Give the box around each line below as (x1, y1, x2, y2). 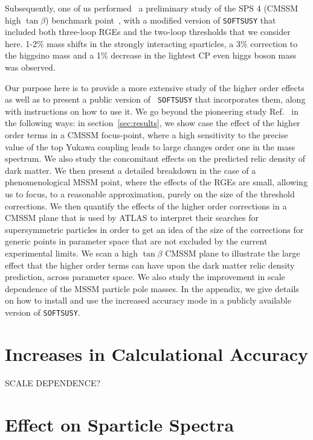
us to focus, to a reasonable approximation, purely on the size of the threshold (5, 188, 295, 200)
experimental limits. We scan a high (5, 247, 138, 259)
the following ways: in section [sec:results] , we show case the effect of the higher (5, 116, 300, 129)
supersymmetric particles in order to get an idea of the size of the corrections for (5, 223, 304, 235)
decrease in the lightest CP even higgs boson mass (111, 49, 297, 62)
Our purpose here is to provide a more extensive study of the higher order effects (5, 81, 305, 94)
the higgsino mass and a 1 (5, 49, 101, 62)
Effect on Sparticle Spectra (5, 412, 234, 436)
